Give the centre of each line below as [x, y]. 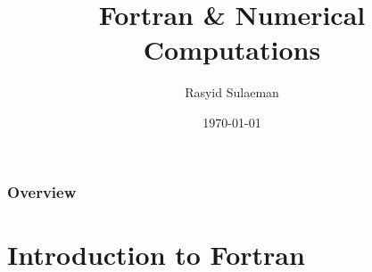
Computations [232, 49]
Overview [42, 191]
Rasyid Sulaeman [232, 92]
